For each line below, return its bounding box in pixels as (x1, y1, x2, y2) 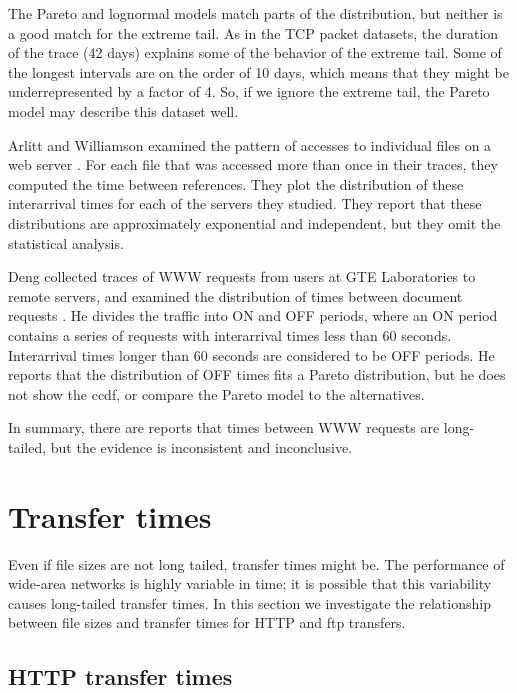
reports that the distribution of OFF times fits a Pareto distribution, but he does (8, 364, 506, 385)
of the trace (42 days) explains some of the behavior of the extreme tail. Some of (8, 42, 502, 63)
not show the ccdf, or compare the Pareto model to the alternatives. (8, 383, 425, 404)
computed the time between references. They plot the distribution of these (8, 173, 464, 194)
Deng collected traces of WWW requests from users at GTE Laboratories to (8, 266, 476, 287)
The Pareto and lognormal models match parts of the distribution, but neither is (8, 3, 503, 23)
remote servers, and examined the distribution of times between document (8, 285, 463, 306)
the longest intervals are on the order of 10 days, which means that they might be (8, 61, 509, 82)
